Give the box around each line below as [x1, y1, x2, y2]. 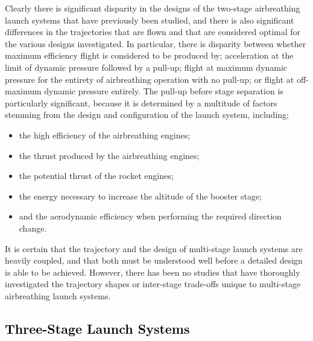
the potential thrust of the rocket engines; [19, 169, 174, 182]
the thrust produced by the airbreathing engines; [19, 149, 200, 161]
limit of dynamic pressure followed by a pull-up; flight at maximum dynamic [5, 60, 288, 73]
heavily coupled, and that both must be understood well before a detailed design [5, 254, 303, 267]
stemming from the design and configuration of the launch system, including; [5, 108, 289, 121]
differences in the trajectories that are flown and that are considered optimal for [5, 25, 301, 38]
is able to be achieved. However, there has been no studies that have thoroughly [5, 265, 300, 278]
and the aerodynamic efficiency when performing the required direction [19, 210, 282, 222]
